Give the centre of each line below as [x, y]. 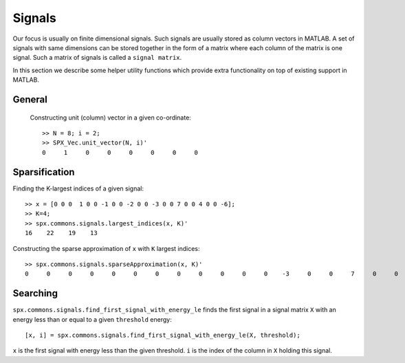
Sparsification [44, 172]
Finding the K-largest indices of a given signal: [78, 188]
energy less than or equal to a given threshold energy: [92, 319]
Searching [35, 293]
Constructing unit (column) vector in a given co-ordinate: [111, 118]
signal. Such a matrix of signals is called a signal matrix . [97, 58]
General [30, 99]
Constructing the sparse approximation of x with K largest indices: [106, 248]
